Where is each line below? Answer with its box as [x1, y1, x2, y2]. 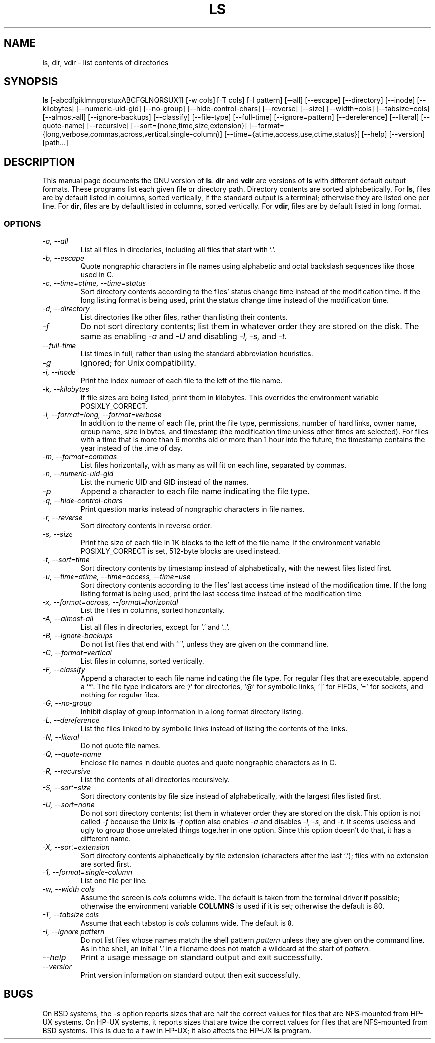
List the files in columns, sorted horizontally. [80, 606, 225, 615]
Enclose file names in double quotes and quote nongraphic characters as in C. [80, 758, 337, 767]
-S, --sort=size [42, 783, 91, 792]
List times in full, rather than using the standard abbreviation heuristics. [80, 349, 313, 358]
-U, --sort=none [42, 800, 95, 809]
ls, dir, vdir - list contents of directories [42, 58, 169, 67]
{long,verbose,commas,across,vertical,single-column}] [42, 130, 223, 139]
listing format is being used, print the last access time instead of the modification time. [80, 589, 363, 598]
